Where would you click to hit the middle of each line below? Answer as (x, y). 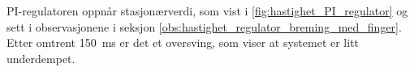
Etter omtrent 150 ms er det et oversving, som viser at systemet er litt (183, 42)
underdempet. (41, 58)
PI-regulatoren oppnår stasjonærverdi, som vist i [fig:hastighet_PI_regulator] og (207, 11)
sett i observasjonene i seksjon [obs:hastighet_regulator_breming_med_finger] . (204, 26)
